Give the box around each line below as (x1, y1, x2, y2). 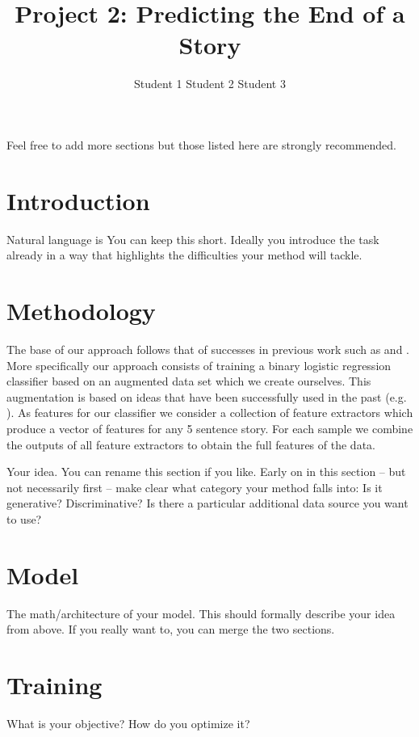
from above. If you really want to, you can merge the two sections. (6, 621, 335, 638)
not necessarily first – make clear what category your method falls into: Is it (6, 478, 383, 495)
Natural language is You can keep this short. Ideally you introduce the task (6, 230, 379, 247)
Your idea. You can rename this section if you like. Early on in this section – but (6, 463, 406, 480)
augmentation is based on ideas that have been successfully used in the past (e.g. (6, 388, 407, 405)
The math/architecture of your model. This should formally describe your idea (6, 604, 396, 621)
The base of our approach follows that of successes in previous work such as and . (6, 340, 409, 357)
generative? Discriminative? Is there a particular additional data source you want (6, 495, 409, 512)
